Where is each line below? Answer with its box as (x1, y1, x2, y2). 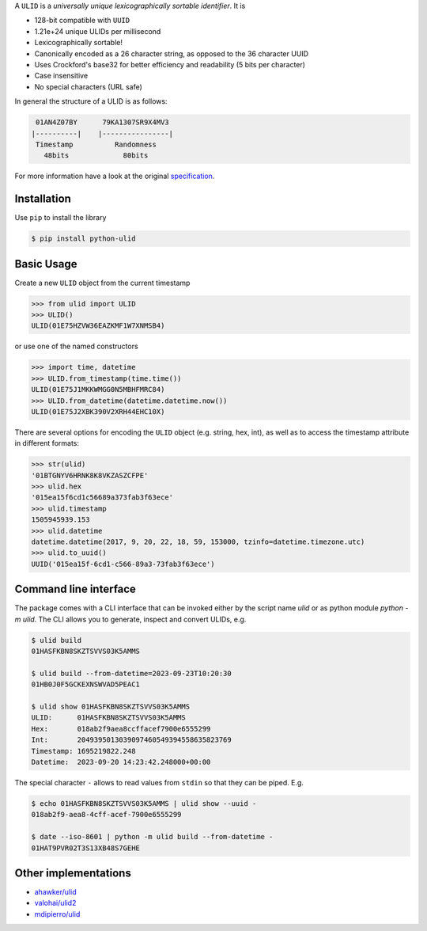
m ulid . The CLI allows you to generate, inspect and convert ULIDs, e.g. (14, 614, 247, 624)
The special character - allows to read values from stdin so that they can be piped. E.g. (14, 777, 304, 787)
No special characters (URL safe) (34, 82, 142, 91)
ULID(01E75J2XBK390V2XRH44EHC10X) (31, 407, 165, 416)
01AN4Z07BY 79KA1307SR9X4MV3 (36, 118, 169, 127)
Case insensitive (34, 71, 89, 81)
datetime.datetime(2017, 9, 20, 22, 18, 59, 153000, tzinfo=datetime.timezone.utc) (31, 538, 365, 546)
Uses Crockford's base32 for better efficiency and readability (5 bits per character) (34, 59, 306, 69)
